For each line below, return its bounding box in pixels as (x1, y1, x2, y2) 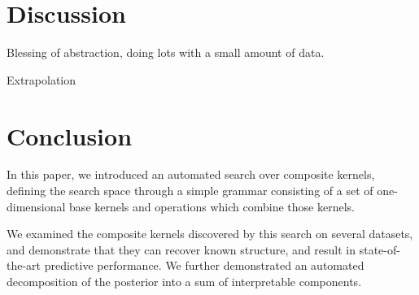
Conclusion (7, 119, 133, 152)
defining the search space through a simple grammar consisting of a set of (7, 182, 373, 199)
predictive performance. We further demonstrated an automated (44, 257, 364, 274)
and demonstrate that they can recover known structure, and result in (7, 241, 356, 258)
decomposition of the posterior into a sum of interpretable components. (7, 273, 362, 289)
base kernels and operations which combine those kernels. (69, 197, 355, 215)
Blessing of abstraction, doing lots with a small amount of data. (7, 44, 325, 61)
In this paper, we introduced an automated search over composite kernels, (7, 166, 375, 183)
